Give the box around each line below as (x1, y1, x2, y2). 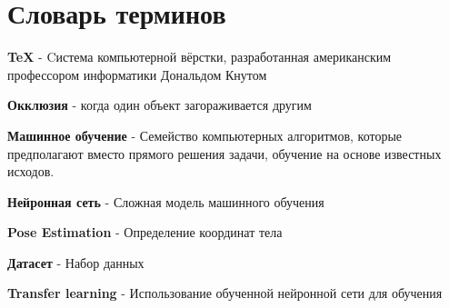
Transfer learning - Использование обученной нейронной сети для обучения (7, 283, 443, 303)
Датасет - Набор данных (7, 253, 145, 272)
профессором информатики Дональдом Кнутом (7, 65, 267, 84)
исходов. (7, 162, 55, 181)
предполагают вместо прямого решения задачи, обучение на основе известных (7, 144, 442, 163)
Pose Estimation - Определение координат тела (7, 223, 283, 242)
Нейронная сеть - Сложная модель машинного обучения (7, 192, 324, 211)
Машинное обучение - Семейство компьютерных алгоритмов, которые (7, 125, 403, 144)
